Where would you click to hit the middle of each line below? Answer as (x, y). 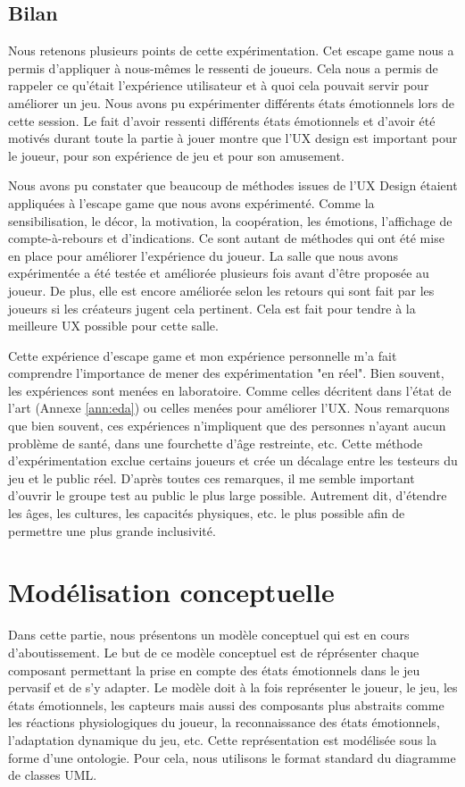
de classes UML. (53, 775)
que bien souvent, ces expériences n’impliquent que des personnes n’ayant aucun (227, 426)
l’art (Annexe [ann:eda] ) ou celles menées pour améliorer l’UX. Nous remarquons (229, 408)
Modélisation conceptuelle (171, 592)
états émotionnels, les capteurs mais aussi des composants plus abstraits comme (226, 704)
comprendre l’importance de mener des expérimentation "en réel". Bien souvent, (226, 373)
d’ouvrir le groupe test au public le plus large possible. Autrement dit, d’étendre (228, 495)
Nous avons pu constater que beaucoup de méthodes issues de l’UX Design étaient (233, 185)
